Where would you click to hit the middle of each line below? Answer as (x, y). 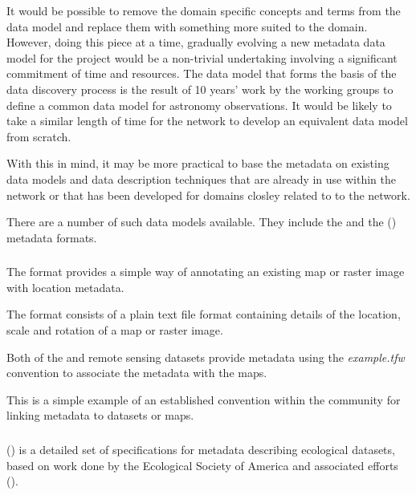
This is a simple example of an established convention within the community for (204, 399)
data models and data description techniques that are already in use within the (202, 179)
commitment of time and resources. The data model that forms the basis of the (202, 73)
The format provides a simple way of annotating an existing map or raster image (206, 272)
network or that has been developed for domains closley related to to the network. (208, 195)
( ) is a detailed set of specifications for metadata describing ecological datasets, (201, 449)
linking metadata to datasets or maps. (100, 415)
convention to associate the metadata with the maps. (137, 373)
